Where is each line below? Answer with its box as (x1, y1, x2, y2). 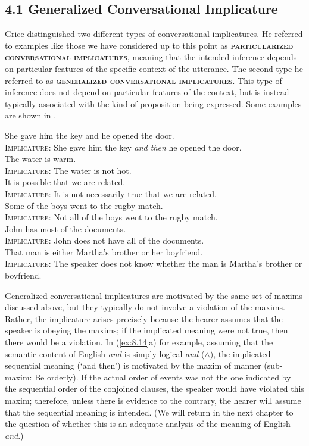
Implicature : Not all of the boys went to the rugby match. (5, 211, 218, 223)
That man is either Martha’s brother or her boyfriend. (5, 245, 203, 258)
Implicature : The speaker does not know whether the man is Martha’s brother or (5, 257, 302, 270)
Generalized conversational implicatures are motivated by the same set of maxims (5, 289, 302, 301)
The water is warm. (5, 152, 76, 165)
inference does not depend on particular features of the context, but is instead (5, 86, 289, 98)
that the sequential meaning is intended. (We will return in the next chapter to (5, 406, 294, 418)
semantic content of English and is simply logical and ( (5, 347, 205, 360)
